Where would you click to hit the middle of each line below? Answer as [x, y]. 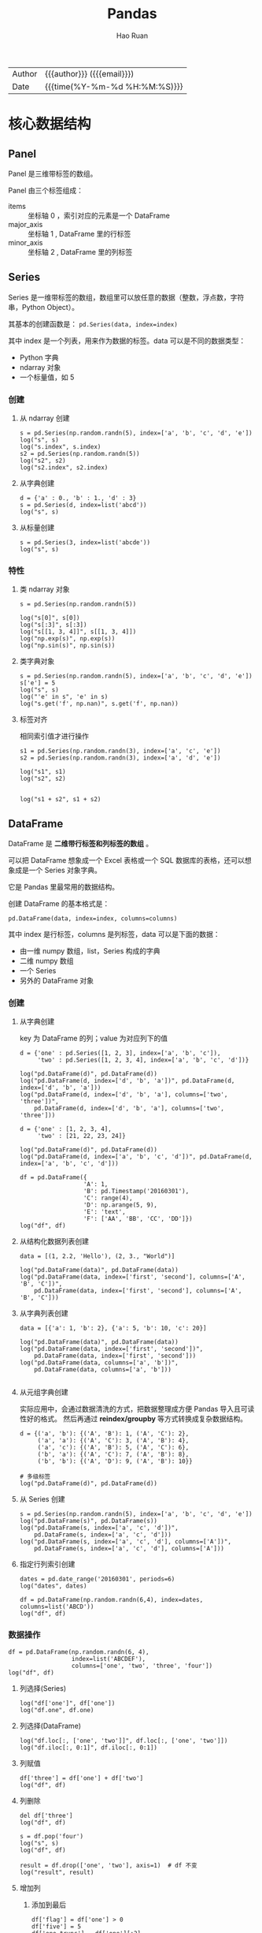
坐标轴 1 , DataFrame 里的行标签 [79, 233]
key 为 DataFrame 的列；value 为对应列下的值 [94, 1039]
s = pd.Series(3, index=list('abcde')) [85, 543]
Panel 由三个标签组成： [46, 190]
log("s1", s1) [42, 772]
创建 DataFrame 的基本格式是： [59, 904]
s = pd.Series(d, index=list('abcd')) [83, 506]
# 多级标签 [35, 1477]
